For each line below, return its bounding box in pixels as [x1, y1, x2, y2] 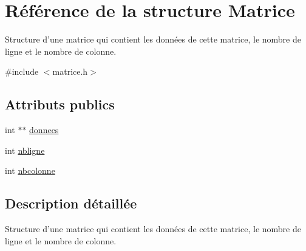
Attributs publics [5, 95, 115, 114]
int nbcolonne [5, 164, 55, 177]
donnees [29, 123, 59, 136]
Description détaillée [5, 194, 137, 213]
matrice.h [52, 65, 88, 78]
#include [5, 65, 39, 78]
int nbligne [5, 143, 45, 156]
